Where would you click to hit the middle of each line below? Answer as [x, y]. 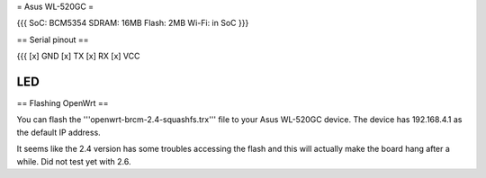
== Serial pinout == [53, 40]
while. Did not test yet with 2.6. [74, 161]
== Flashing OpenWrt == [63, 103]
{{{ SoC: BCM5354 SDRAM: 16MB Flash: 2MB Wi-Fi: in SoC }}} [133, 23]
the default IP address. [58, 132]
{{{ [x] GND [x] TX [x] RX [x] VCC [78, 56]
